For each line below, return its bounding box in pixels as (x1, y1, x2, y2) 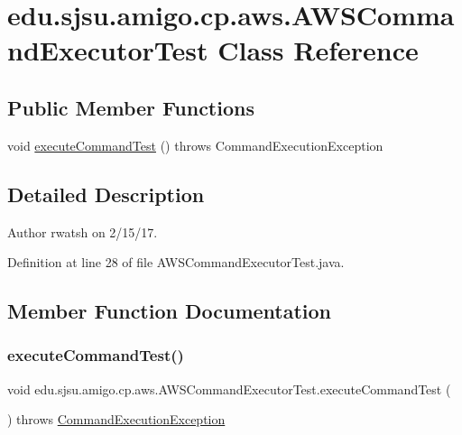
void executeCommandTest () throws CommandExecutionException (7, 135, 383, 154)
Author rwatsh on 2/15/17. (7, 222, 158, 241)
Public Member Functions (7, 93, 254, 121)
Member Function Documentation (7, 297, 332, 325)
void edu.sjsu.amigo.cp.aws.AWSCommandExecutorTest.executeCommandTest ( (7, 379, 451, 398)
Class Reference (217, 32, 419, 69)
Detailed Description (7, 180, 205, 208)
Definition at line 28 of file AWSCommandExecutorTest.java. (7, 253, 345, 272)
